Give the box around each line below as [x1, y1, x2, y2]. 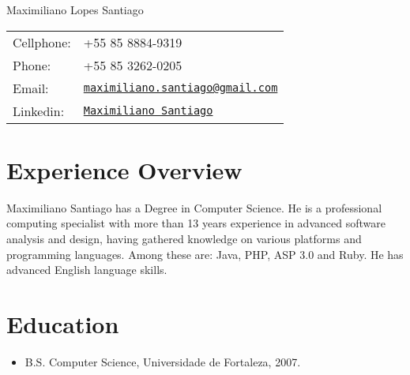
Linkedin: [13, 101, 65, 120]
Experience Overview [6, 153, 243, 186]
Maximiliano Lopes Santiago [6, 2, 144, 17]
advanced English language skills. [6, 261, 167, 278]
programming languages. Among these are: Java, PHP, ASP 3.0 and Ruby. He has [6, 246, 404, 262]
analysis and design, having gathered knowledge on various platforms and [6, 230, 362, 246]
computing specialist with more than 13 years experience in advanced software [6, 215, 386, 231]
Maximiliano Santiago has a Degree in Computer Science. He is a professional [6, 199, 382, 216]
